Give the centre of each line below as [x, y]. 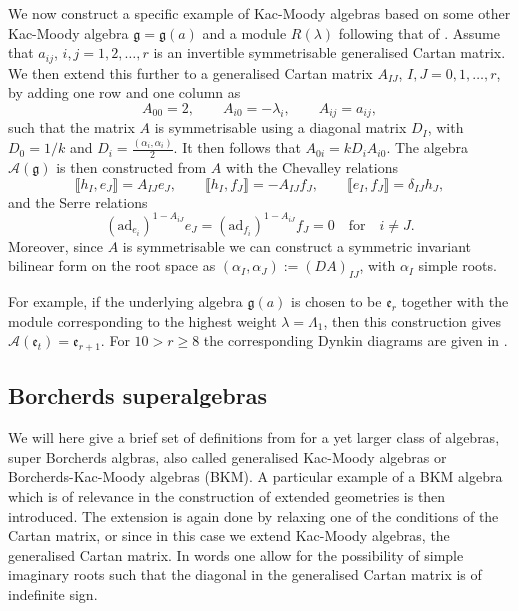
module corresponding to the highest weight [142, 320]
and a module [244, 32]
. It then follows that [237, 147]
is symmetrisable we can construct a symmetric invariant [297, 245]
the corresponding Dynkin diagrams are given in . [355, 340]
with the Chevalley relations [311, 167]
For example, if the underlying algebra [125, 301]
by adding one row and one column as [124, 92]
